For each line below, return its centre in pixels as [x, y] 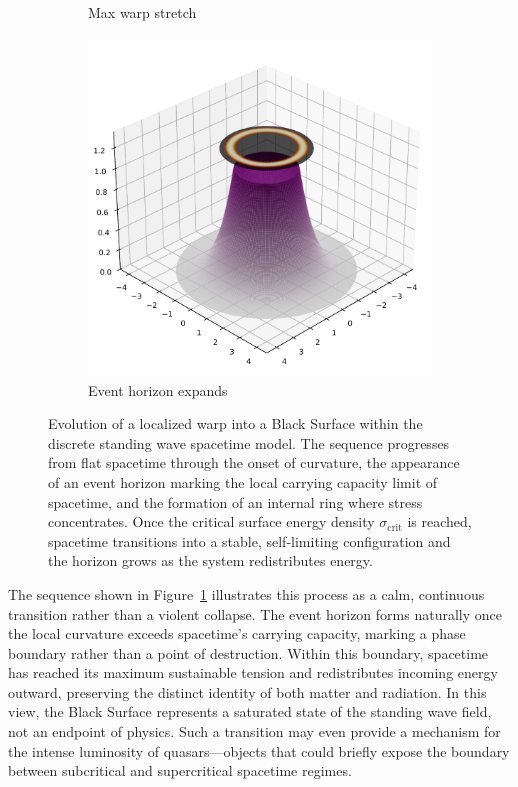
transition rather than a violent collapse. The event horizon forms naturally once [255, 613]
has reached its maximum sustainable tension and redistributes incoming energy [253, 672]
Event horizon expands [158, 389]
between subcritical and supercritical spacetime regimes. [180, 770]
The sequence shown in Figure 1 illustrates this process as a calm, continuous [246, 593]
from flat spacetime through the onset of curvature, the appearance [254, 462]
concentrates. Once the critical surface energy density [211, 521]
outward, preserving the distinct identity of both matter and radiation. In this [247, 691]
